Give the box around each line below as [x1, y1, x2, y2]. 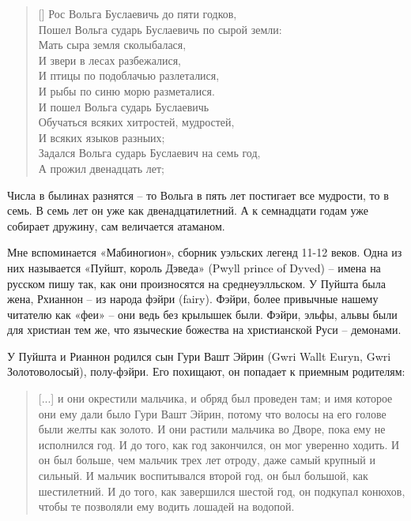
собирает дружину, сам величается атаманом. [7, 217, 225, 234]
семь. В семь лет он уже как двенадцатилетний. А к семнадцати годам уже [7, 202, 368, 219]
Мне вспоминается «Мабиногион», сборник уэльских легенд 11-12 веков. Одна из [7, 244, 402, 260]
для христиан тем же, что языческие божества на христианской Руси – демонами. [7, 321, 402, 338]
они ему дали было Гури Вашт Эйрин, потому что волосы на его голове [38, 405, 386, 422]
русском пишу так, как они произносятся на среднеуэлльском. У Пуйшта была [7, 275, 386, 291]
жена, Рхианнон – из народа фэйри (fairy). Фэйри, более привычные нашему [7, 290, 379, 307]
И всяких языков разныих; [38, 129, 165, 145]
